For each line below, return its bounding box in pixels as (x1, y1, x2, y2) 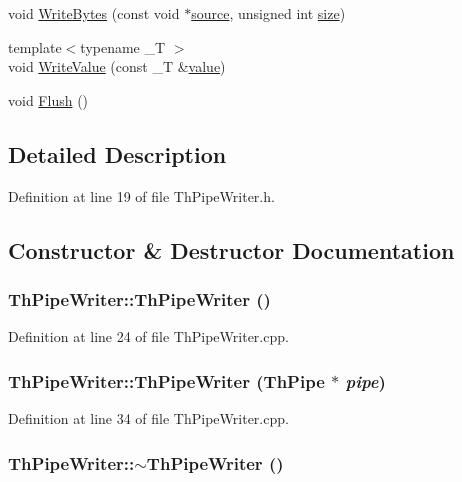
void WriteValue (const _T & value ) (8, 56, 226, 77)
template (8, 36, 62, 57)
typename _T (80, 36, 166, 57)
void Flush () (8, 89, 89, 110)
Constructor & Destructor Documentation (8, 234, 455, 265)
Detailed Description (8, 138, 227, 169)
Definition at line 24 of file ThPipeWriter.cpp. (8, 326, 289, 347)
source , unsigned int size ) (191, 3, 346, 23)
